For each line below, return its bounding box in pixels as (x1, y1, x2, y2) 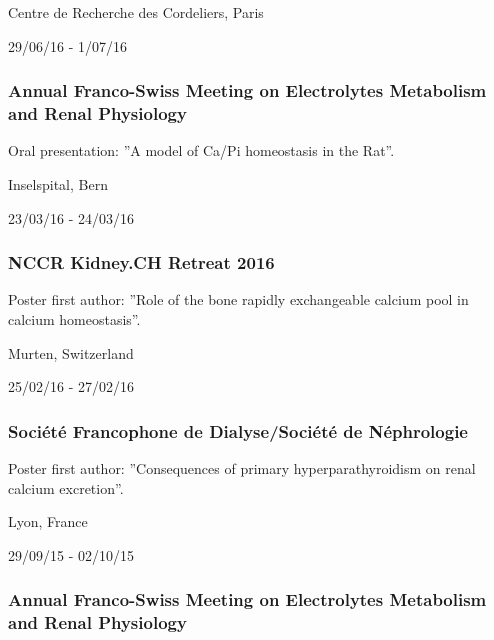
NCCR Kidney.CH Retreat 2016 (8, 250, 275, 275)
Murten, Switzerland (8, 342, 134, 363)
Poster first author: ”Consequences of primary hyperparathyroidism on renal (8, 457, 476, 478)
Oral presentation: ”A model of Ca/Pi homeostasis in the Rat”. (8, 140, 395, 161)
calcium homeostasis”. (8, 308, 141, 329)
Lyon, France (8, 511, 88, 532)
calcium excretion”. (8, 477, 124, 498)
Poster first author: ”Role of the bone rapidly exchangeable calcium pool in (8, 289, 469, 310)
